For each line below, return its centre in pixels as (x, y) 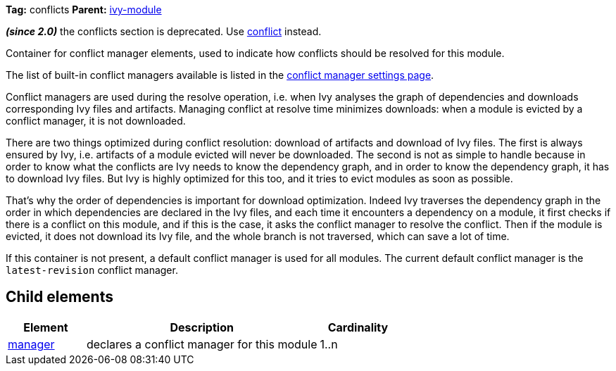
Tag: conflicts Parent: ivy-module (84, 10)
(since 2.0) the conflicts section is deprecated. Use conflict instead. (164, 31)
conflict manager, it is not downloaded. (96, 121)
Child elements (59, 297)
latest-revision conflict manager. (92, 270)
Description (202, 327)
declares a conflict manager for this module (202, 344)
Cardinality (358, 327)
